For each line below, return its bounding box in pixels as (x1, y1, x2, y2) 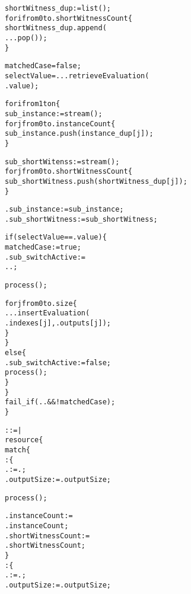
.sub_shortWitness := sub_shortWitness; (5, 215, 158, 223)
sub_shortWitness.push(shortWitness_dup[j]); (5, 177, 187, 186)
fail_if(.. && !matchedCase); (5, 398, 116, 407)
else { (5, 349, 26, 357)
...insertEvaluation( (5, 309, 90, 318)
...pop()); (5, 33, 47, 42)
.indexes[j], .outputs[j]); (5, 319, 111, 328)
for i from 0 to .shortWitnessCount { (5, 14, 132, 23)
